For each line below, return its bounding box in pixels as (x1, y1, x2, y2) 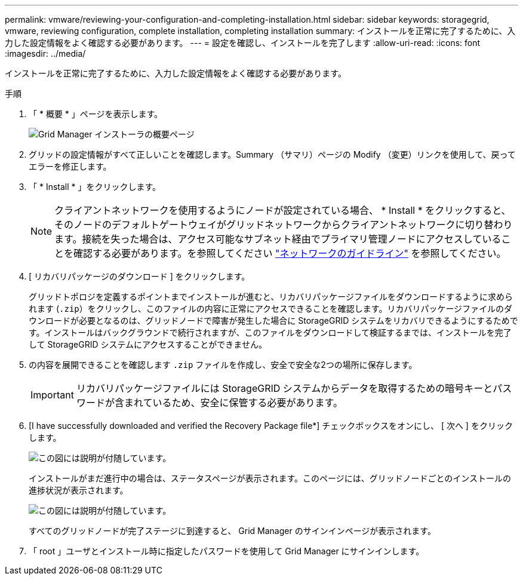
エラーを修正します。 (29, 161, 112, 171)
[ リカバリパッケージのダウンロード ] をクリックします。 (29, 271, 250, 281)
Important (30, 389, 74, 401)
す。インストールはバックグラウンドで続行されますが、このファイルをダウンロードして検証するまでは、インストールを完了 (29, 327, 512, 337)
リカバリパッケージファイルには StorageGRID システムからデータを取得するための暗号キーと (76, 382, 493, 394)
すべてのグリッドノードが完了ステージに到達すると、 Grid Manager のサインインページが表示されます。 (29, 526, 436, 536)
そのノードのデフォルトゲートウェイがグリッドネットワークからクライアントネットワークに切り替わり (54, 219, 513, 231)
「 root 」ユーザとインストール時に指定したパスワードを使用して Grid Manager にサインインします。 (29, 546, 424, 556)
